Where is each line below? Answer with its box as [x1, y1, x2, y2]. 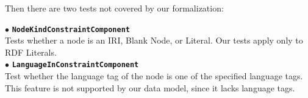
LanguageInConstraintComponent [12, 60, 139, 70]
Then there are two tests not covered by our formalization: [5, 2, 224, 14]
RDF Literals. [5, 45, 57, 58]
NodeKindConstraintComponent [12, 25, 130, 34]
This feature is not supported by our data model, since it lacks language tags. [5, 81, 295, 94]
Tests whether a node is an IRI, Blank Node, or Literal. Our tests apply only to [5, 34, 303, 47]
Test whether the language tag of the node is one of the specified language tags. [5, 70, 303, 82]
